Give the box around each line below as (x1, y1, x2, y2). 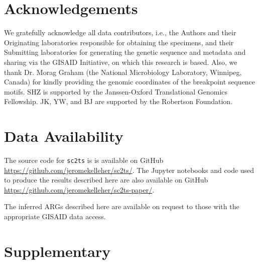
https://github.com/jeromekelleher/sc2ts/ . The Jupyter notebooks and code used (4, 164, 254, 175)
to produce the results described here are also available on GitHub (4, 174, 208, 185)
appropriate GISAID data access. (4, 211, 106, 222)
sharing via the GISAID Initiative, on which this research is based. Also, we (4, 56, 237, 67)
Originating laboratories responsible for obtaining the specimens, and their (4, 37, 234, 47)
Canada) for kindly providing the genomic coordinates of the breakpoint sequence (4, 76, 255, 87)
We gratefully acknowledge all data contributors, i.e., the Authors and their (4, 27, 236, 38)
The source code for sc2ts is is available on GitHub (4, 155, 164, 165)
